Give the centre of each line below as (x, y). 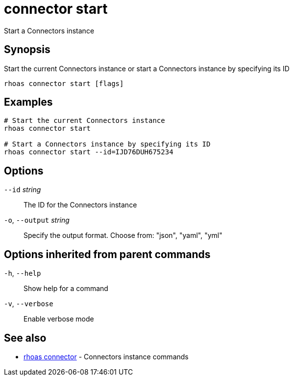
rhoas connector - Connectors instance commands (106, 356)
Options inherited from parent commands (107, 254)
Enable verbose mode (59, 319)
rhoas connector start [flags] (64, 83)
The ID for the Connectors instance (80, 205)
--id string (23, 190)
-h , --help (23, 273)
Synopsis (27, 50)
